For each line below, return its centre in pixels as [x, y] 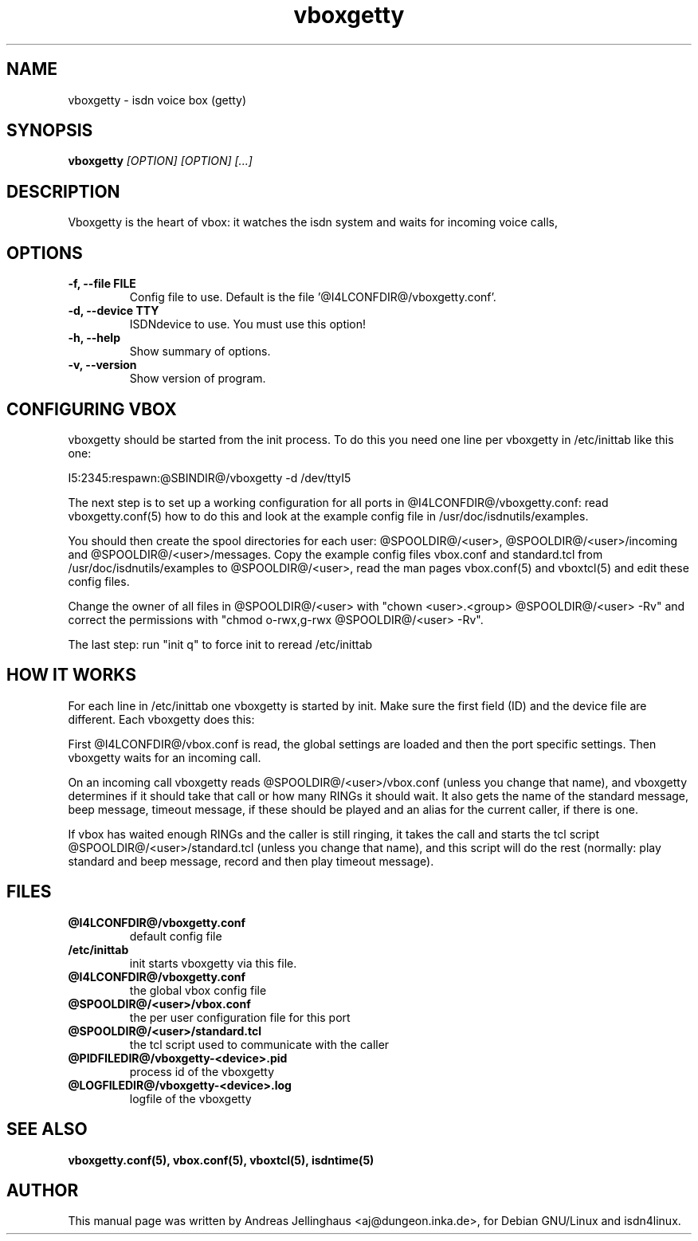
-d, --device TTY [114, 311]
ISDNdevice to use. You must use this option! [248, 324]
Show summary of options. [200, 351]
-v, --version [102, 365]
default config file [176, 936]
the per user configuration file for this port [240, 1017]
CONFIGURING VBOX [92, 409]
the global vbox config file [198, 990]
